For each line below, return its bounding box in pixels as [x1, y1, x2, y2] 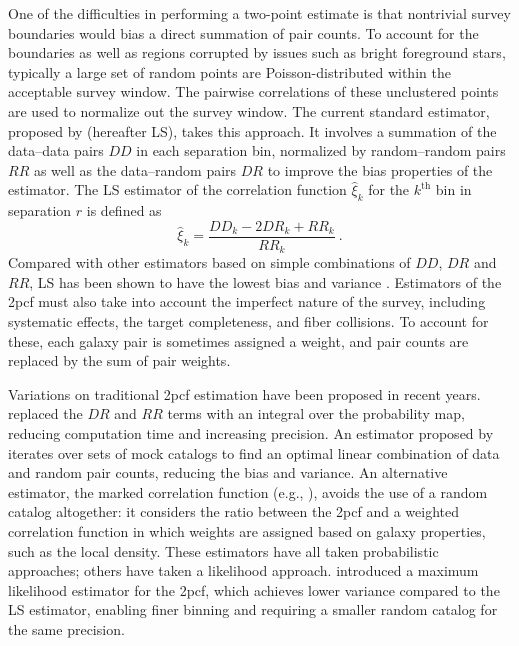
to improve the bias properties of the [267, 159, 493, 180]
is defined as [86, 200, 162, 221]
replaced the [8, 403, 83, 424]
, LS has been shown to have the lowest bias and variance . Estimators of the [29, 271, 502, 292]
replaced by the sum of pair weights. [8, 350, 231, 371]
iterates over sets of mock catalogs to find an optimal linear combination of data [8, 442, 500, 463]
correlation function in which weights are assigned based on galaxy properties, [8, 520, 486, 541]
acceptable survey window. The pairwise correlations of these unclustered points [8, 81, 499, 102]
